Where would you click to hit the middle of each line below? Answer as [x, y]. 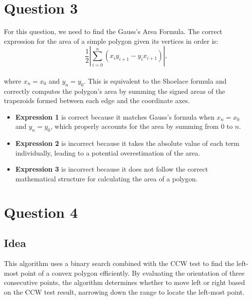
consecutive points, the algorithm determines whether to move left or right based [125, 282]
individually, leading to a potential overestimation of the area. [108, 152]
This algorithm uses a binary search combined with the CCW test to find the [119, 263]
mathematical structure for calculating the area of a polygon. [107, 179]
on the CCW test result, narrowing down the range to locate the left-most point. [124, 292]
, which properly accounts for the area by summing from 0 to [142, 126]
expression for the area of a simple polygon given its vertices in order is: [111, 41]
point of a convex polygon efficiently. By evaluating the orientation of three [133, 273]
